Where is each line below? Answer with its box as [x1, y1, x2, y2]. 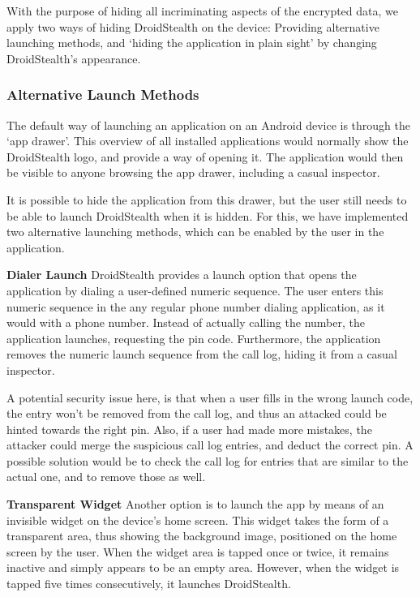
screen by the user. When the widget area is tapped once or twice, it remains [6, 543, 389, 560]
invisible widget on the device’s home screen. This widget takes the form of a [6, 511, 389, 528]
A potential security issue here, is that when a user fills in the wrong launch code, [6, 389, 414, 406]
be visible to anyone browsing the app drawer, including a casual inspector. [6, 164, 380, 181]
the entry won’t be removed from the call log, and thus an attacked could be [6, 405, 387, 422]
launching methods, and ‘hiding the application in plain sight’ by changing [6, 34, 377, 51]
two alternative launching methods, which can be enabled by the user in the [6, 223, 384, 240]
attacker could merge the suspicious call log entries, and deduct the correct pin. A [6, 436, 414, 453]
